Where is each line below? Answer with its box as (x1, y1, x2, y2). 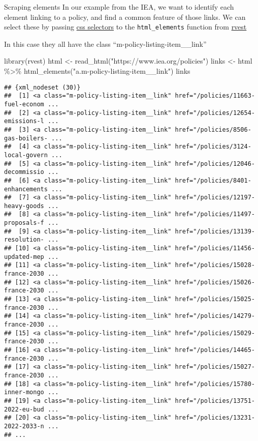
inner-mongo (4, 389, 44, 396)
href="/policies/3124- (175, 143, 251, 151)
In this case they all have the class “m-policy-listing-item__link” (4, 38, 207, 49)
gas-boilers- (4, 134, 48, 142)
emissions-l (4, 117, 44, 125)
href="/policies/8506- (175, 126, 251, 133)
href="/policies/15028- (175, 261, 255, 269)
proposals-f (4, 219, 44, 227)
